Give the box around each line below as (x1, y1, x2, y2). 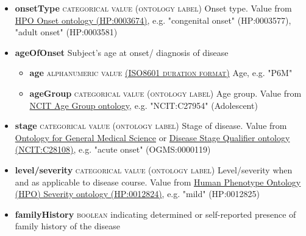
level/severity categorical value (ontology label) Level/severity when (15, 163, 293, 176)
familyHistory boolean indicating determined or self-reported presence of (15, 207, 296, 220)
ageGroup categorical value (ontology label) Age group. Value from (29, 86, 302, 99)
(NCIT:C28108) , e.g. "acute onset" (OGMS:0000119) (15, 143, 211, 156)
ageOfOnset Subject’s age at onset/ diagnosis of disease (15, 46, 229, 58)
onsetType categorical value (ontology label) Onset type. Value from (15, 2, 292, 14)
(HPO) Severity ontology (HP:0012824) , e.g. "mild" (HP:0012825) (15, 187, 260, 200)
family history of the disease (15, 220, 120, 232)
